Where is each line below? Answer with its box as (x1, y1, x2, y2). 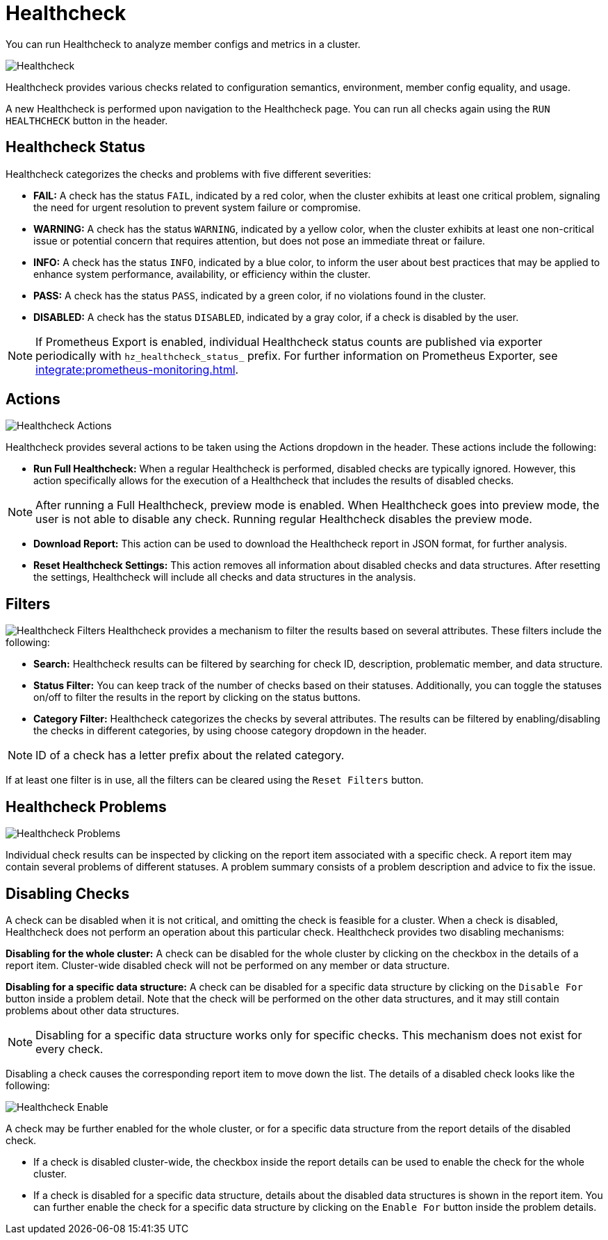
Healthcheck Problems (6, 797, 167, 816)
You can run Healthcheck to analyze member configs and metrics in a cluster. (6, 38, 361, 50)
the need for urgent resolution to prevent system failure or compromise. (33, 201, 361, 213)
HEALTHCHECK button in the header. (6, 114, 168, 126)
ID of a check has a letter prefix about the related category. (35, 748, 345, 763)
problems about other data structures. (6, 1004, 179, 1016)
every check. (35, 1041, 104, 1056)
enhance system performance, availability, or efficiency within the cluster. (33, 267, 371, 280)
